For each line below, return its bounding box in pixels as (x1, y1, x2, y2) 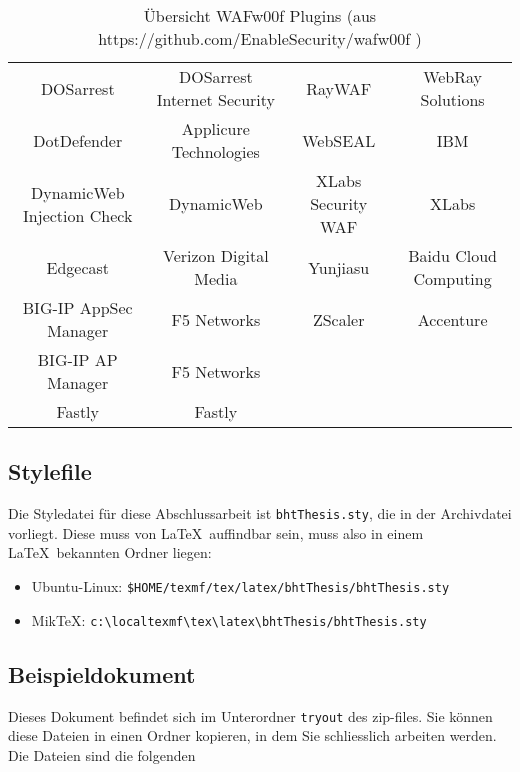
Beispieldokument (8, 658, 196, 689)
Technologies (171, 140, 260, 163)
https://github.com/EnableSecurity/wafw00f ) (98, 27, 422, 50)
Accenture (417, 307, 488, 331)
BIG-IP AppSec (22, 296, 133, 319)
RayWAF (306, 76, 372, 100)
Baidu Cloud (408, 244, 497, 267)
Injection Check (23, 203, 133, 227)
